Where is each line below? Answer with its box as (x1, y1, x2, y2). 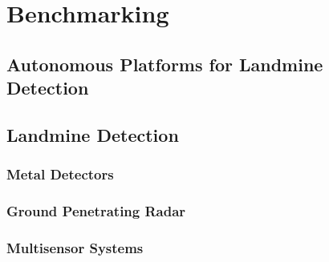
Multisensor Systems (6, 237, 144, 257)
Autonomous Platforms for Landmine (6, 51, 323, 76)
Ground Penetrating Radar (6, 201, 186, 221)
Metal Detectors (6, 164, 114, 184)
